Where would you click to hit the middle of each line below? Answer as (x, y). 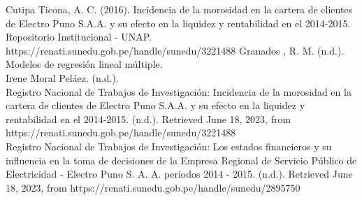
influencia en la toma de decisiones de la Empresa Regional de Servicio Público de (181, 160)
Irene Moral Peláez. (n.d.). (62, 77)
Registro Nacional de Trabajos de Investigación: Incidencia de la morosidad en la (179, 91)
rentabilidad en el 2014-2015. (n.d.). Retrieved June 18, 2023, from (149, 119)
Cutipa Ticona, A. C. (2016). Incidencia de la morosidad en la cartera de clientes (179, 9)
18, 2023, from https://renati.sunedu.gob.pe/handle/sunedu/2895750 (153, 187)
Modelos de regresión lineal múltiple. (84, 64)
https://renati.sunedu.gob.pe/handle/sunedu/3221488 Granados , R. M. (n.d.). (175, 50)
